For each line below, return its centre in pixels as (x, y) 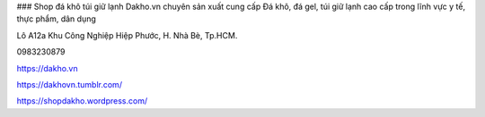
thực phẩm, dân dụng (56, 19)
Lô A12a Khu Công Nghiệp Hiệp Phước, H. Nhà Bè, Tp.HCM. (127, 35)
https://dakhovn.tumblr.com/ (70, 84)
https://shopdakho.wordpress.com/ (82, 101)
